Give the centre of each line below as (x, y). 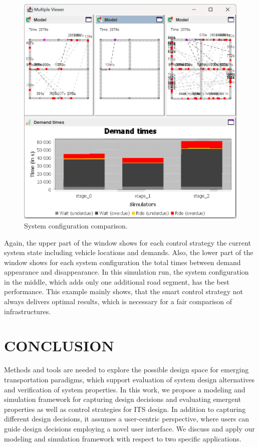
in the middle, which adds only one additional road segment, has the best (117, 281)
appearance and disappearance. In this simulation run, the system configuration (126, 272)
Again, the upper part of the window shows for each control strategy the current (127, 242)
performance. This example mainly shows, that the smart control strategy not (123, 291)
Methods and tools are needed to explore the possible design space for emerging (126, 370)
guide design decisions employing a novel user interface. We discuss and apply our (129, 428)
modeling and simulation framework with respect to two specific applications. (123, 438)
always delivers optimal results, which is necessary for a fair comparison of (118, 301)
